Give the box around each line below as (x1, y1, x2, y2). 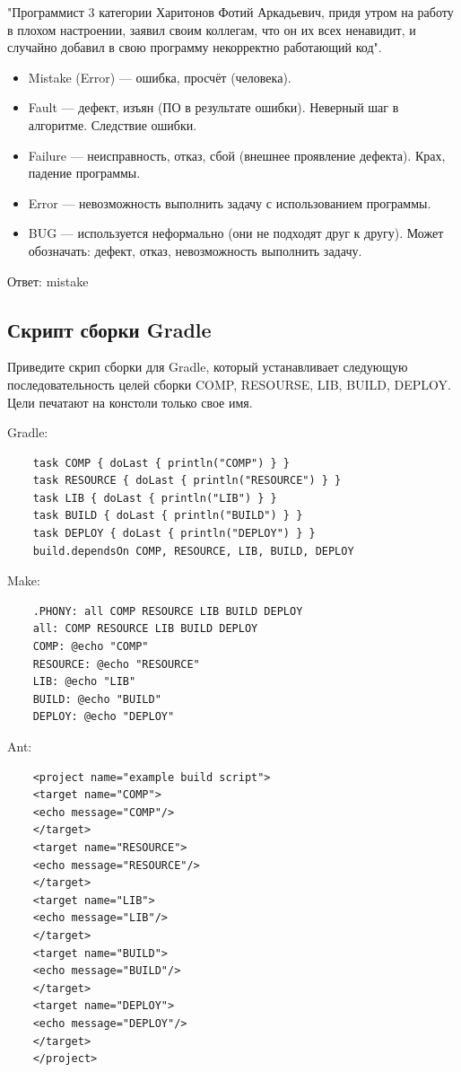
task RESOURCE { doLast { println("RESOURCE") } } (32, 474, 342, 488)
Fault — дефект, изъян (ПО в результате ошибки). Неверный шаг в (28, 98, 399, 117)
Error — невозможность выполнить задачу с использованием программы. (28, 193, 431, 212)
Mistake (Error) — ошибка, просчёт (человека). (28, 67, 291, 86)
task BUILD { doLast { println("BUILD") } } (32, 509, 303, 523)
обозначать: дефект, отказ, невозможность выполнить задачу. (28, 241, 362, 259)
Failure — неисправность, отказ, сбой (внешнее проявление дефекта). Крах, (28, 145, 446, 164)
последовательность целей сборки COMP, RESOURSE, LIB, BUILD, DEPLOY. (7, 374, 452, 393)
